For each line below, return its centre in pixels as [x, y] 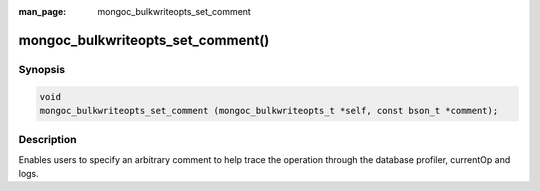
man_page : [42, 11]
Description [47, 140]
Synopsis [41, 69]
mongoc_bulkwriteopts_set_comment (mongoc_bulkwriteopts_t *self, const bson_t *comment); [269, 110]
